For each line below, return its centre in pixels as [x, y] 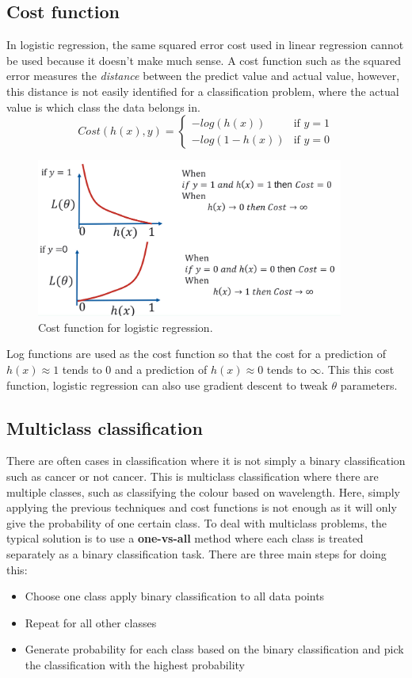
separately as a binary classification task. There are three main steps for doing [196, 554]
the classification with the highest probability [135, 665]
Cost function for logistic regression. [126, 327]
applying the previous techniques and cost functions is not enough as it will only [202, 507]
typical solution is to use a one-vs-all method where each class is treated [185, 538]
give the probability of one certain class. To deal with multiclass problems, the [196, 522]
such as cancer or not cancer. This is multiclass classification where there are [193, 476]
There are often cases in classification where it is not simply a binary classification [206, 461]
